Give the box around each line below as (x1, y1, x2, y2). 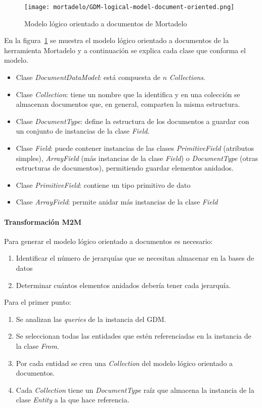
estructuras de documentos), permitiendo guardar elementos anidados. (16, 162, 234, 173)
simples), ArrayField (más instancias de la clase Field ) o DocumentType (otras (16, 152, 258, 163)
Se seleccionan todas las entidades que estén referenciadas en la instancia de (16, 331, 251, 341)
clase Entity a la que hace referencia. (16, 394, 129, 405)
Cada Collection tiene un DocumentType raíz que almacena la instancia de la (16, 384, 254, 395)
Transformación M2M (4, 216, 82, 227)
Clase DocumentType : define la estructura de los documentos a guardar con (16, 115, 249, 126)
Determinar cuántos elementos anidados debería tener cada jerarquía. (16, 279, 231, 290)
